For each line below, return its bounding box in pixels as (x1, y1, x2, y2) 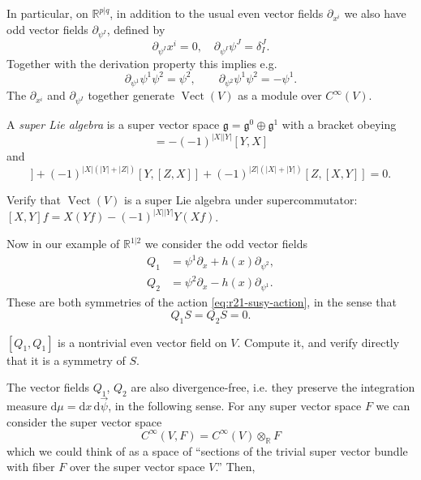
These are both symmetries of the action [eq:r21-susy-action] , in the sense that (6, 294, 397, 311)
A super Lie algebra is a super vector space (6, 116, 220, 133)
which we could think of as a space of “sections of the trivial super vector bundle (6, 442, 408, 459)
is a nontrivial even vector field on (58, 333, 227, 350)
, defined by (106, 20, 165, 37)
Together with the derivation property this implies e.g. (6, 54, 277, 71)
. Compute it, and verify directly (237, 333, 400, 350)
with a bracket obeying (281, 116, 397, 133)
